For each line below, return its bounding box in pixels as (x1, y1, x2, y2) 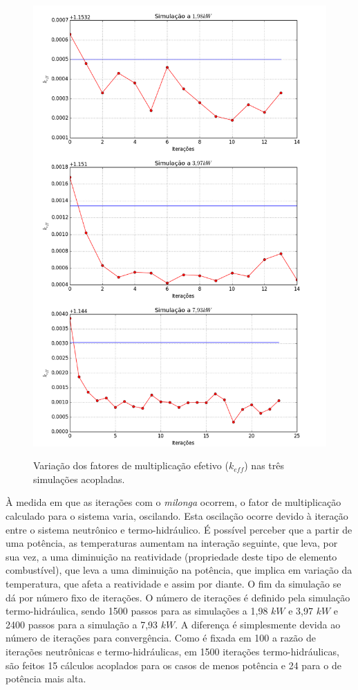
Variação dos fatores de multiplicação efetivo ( (33, 458, 229, 473)
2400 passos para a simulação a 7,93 (6, 617, 158, 631)
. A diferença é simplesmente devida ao (175, 617, 341, 631)
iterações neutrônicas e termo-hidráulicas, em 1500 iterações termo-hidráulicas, (6, 644, 339, 658)
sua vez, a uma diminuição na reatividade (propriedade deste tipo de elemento (6, 549, 337, 563)
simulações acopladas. (33, 471, 125, 486)
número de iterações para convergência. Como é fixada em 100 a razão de (6, 630, 316, 645)
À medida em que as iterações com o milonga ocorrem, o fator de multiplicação (6, 495, 341, 509)
